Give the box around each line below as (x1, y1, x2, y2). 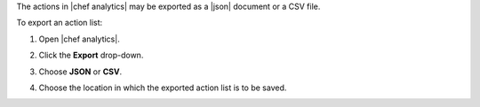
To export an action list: (16, 18, 103, 28)
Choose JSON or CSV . (38, 66, 123, 77)
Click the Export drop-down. (38, 50, 144, 61)
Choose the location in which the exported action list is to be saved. (38, 82, 287, 93)
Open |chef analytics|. (38, 34, 120, 44)
